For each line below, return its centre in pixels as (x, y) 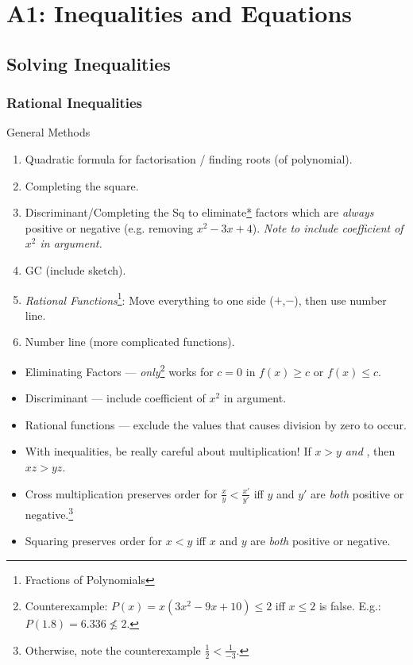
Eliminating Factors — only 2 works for (119, 370)
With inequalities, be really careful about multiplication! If (168, 451)
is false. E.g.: (350, 606)
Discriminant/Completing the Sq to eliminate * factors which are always (199, 212)
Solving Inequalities (89, 63)
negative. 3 (49, 513)
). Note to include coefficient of (328, 227)
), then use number (340, 300)
